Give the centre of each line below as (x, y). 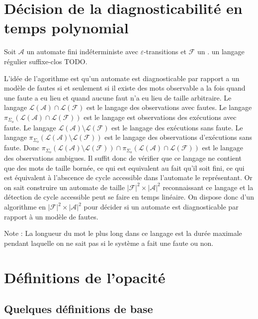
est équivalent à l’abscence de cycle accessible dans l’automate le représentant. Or (128, 177)
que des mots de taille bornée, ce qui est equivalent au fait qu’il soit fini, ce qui (124, 167)
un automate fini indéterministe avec (82, 52)
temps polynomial (66, 28)
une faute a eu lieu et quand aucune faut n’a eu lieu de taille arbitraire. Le (118, 97)
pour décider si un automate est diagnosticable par (161, 207)
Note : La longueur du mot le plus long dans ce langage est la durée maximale (123, 233)
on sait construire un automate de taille (64, 187)
